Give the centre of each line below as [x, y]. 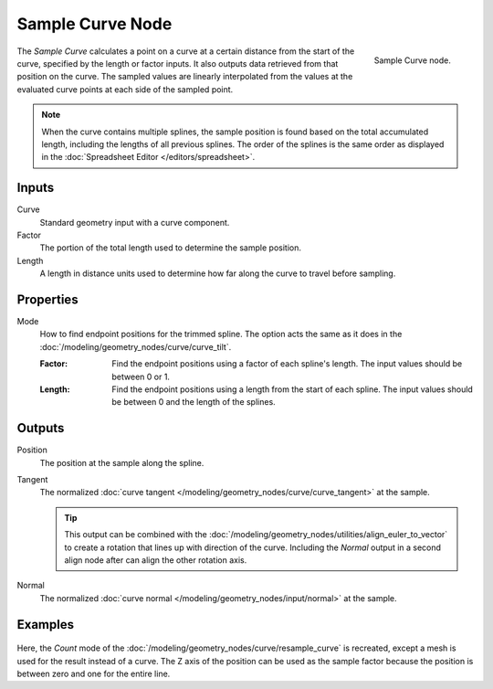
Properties [47, 299]
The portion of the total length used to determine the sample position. [170, 248]
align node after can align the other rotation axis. [156, 560]
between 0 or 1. [141, 376]
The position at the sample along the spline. [122, 462]
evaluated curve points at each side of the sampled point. [125, 89]
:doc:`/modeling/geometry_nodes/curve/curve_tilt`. [136, 346]
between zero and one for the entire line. [94, 673]
